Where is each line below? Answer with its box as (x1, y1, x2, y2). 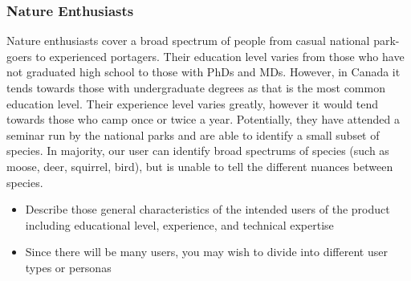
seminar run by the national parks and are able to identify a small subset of (6, 126, 380, 143)
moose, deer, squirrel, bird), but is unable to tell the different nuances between (6, 157, 393, 174)
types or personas (25, 259, 112, 275)
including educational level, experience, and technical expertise (25, 216, 334, 233)
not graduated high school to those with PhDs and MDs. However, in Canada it (6, 63, 401, 80)
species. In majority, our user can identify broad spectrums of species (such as (6, 142, 389, 159)
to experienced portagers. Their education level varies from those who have (35, 47, 405, 64)
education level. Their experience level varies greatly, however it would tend (6, 95, 379, 112)
